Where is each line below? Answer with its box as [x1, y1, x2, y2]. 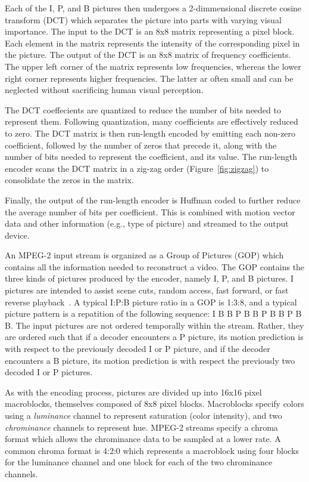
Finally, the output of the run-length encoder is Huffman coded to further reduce [5, 193, 301, 206]
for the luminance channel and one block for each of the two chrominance [5, 456, 273, 468]
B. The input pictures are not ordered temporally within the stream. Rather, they [5, 319, 304, 331]
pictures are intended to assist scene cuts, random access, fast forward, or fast [5, 284, 289, 296]
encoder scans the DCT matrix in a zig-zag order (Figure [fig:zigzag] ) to [5, 162, 269, 174]
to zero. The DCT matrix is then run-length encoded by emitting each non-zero [5, 126, 296, 139]
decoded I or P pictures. [5, 366, 93, 378]
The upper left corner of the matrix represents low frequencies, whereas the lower [5, 60, 301, 72]
